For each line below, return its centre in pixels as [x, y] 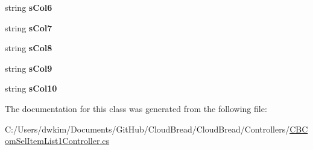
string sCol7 [29, 27]
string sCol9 [29, 68]
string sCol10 [31, 88]
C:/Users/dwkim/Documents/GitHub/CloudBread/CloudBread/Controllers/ [147, 129]
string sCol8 [29, 48]
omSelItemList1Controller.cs [57, 141]
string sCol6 [29, 7]
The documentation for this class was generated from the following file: [136, 108]
